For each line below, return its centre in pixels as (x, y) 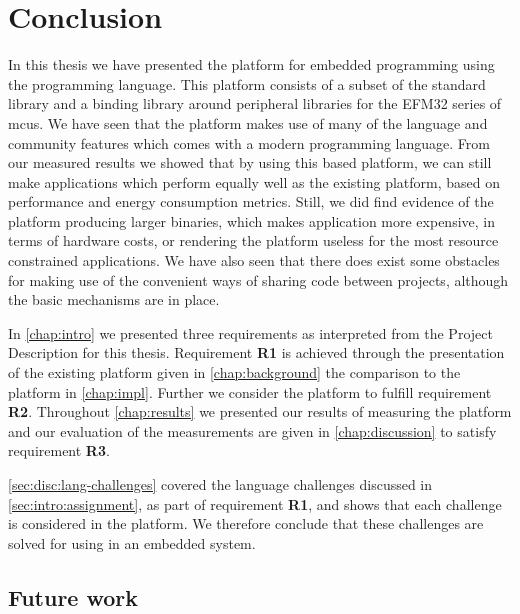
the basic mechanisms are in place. (114, 299)
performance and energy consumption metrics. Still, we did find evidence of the (251, 201)
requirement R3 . (59, 450)
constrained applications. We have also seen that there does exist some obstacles (254, 260)
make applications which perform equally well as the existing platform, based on (254, 181)
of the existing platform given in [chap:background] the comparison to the (234, 372)
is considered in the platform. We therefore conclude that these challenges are (246, 523)
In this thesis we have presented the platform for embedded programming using (251, 64)
